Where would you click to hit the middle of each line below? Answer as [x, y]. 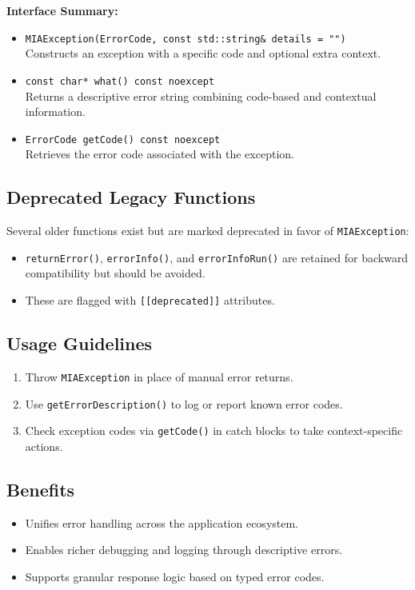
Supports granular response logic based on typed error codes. [175, 576]
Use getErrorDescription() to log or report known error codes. [184, 403]
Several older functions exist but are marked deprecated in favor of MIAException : [208, 231]
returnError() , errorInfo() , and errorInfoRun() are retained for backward [217, 257]
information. [55, 112]
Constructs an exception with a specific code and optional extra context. [203, 53]
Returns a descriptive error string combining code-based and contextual [201, 96]
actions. [44, 446]
